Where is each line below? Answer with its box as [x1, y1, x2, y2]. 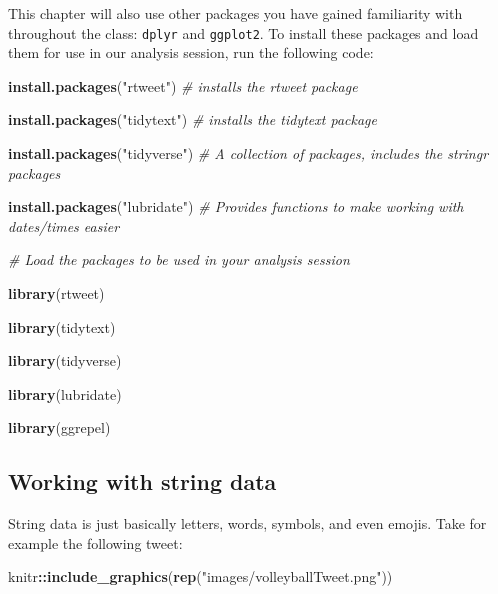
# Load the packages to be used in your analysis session [8, 249, 350, 270]
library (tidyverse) [8, 350, 122, 371]
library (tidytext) [8, 316, 116, 337]
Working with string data [8, 466, 277, 497]
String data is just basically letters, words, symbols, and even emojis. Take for [8, 513, 487, 534]
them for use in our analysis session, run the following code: [8, 42, 374, 63]
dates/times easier [8, 215, 120, 236]
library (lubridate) [8, 383, 122, 404]
